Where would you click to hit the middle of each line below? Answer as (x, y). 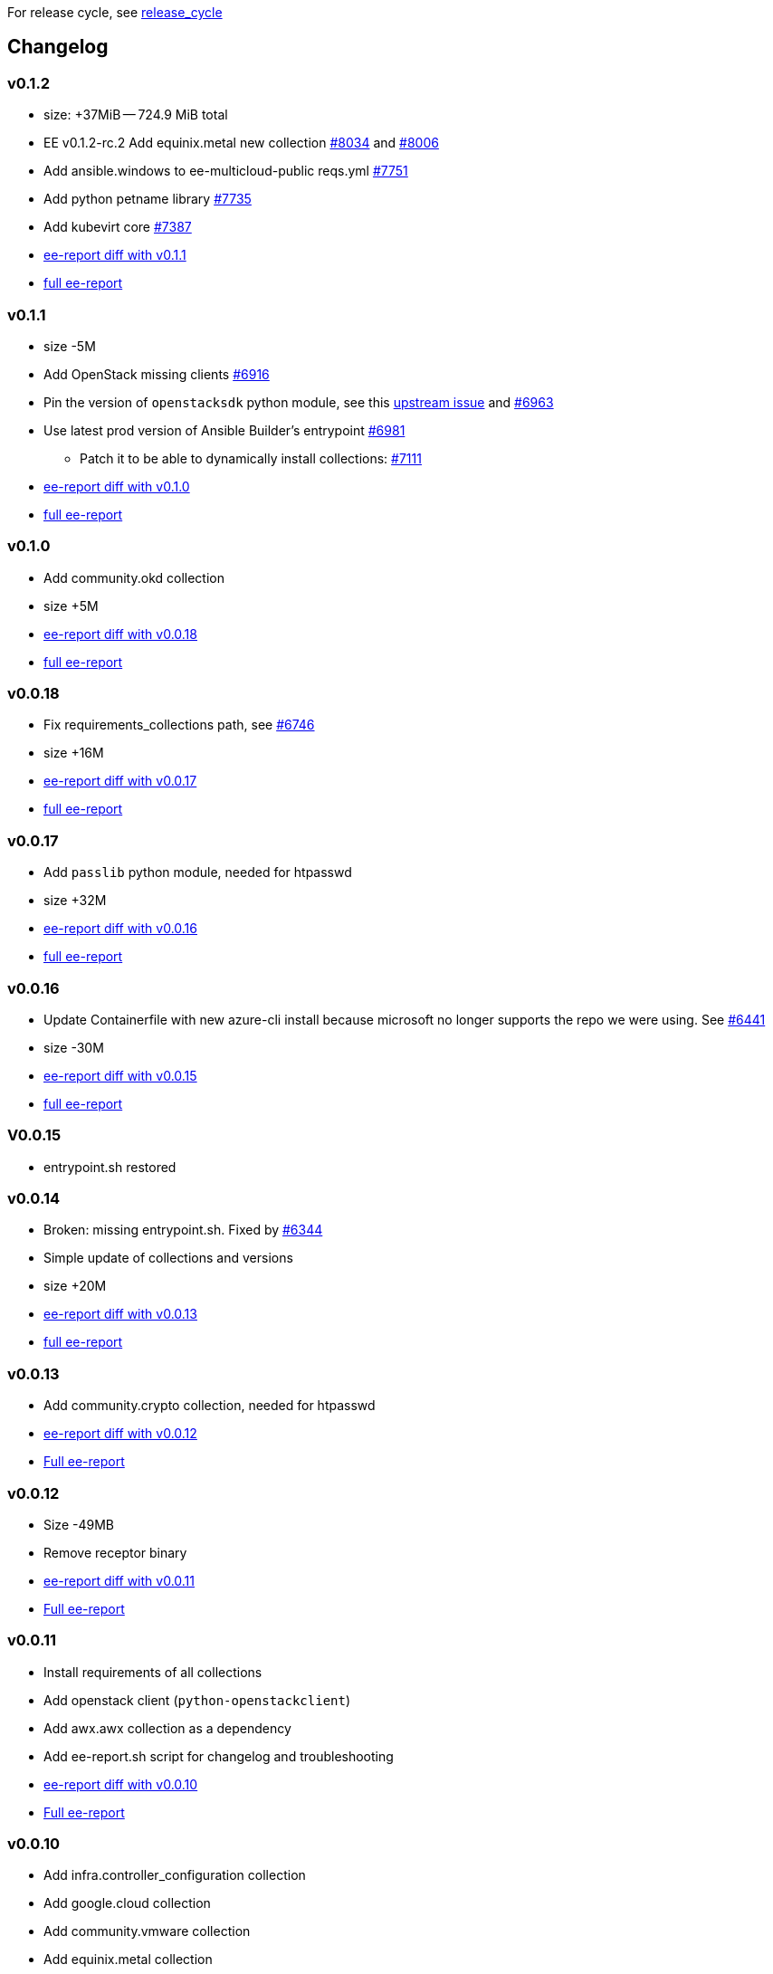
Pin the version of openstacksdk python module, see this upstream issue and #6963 (299, 402)
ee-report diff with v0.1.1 (115, 255)
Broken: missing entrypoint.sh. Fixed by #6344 (183, 1230)
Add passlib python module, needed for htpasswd (198, 873)
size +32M (75, 901)
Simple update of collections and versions (168, 1258)
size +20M (75, 1286)
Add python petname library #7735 (148, 199)
